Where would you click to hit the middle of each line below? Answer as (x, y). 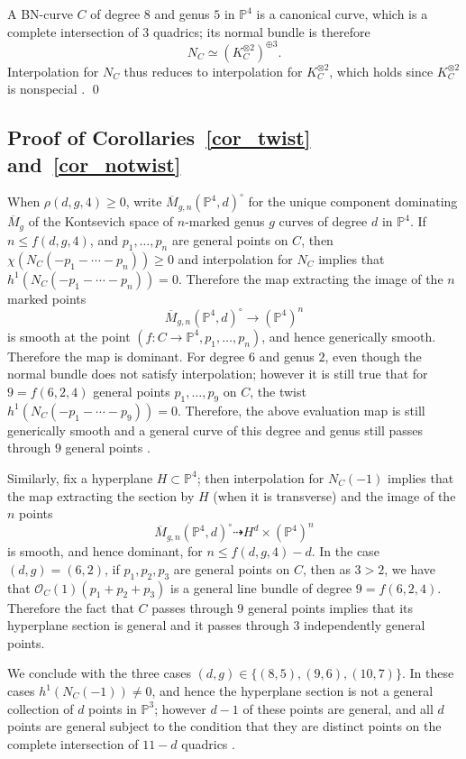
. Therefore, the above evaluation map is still (301, 410)
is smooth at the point (69, 336)
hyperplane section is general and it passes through (148, 625)
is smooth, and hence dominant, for (105, 551)
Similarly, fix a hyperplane (80, 477)
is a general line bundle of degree (261, 587)
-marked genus (225, 221)
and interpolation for (235, 258)
